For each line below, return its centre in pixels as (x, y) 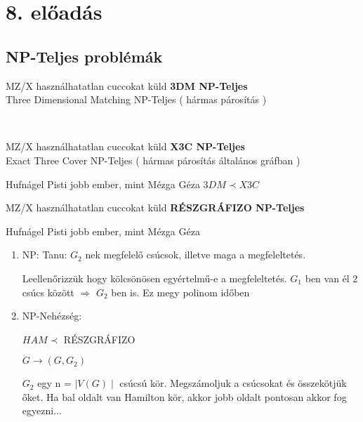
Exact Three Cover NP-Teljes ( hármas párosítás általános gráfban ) (153, 160)
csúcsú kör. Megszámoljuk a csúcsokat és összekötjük (233, 383)
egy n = (54, 383)
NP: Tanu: (45, 255)
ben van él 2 (331, 278)
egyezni (38, 410)
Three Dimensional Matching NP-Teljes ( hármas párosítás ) (136, 99)
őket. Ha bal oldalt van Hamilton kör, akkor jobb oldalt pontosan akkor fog (184, 396)
